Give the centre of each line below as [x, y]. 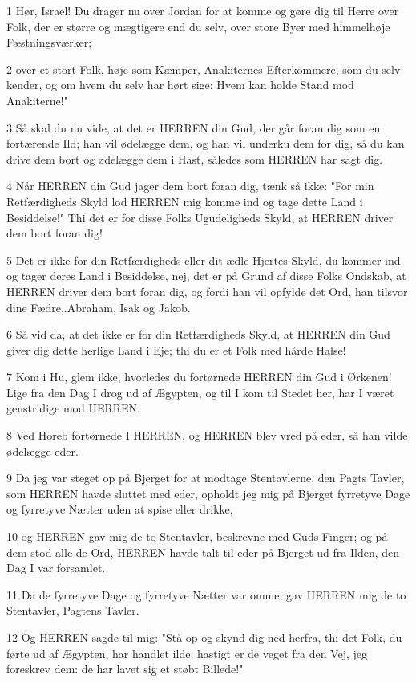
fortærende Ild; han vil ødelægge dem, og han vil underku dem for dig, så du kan [206, 143]
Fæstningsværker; [49, 42]
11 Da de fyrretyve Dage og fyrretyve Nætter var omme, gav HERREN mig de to [206, 594]
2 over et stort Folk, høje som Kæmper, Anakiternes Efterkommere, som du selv [204, 69]
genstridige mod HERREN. [73, 408]
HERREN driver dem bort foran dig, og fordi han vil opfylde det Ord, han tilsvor [207, 291]
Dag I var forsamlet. [56, 568]
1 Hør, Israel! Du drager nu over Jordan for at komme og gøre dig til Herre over [203, 10]
